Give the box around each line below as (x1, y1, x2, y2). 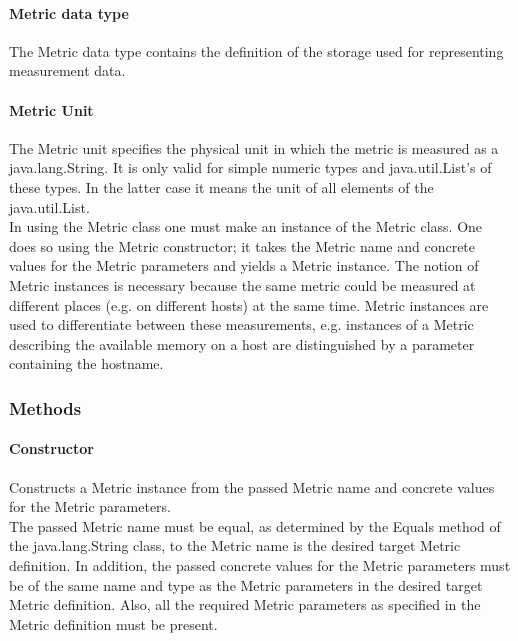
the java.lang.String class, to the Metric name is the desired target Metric (9, 535, 461, 556)
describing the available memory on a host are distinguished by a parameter (9, 333, 475, 354)
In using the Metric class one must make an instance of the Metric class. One (9, 216, 483, 237)
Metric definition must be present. (9, 613, 218, 634)
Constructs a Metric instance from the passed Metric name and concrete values (9, 476, 495, 497)
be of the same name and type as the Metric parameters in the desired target (9, 574, 483, 595)
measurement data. (9, 60, 126, 81)
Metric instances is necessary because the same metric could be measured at (9, 274, 476, 295)
